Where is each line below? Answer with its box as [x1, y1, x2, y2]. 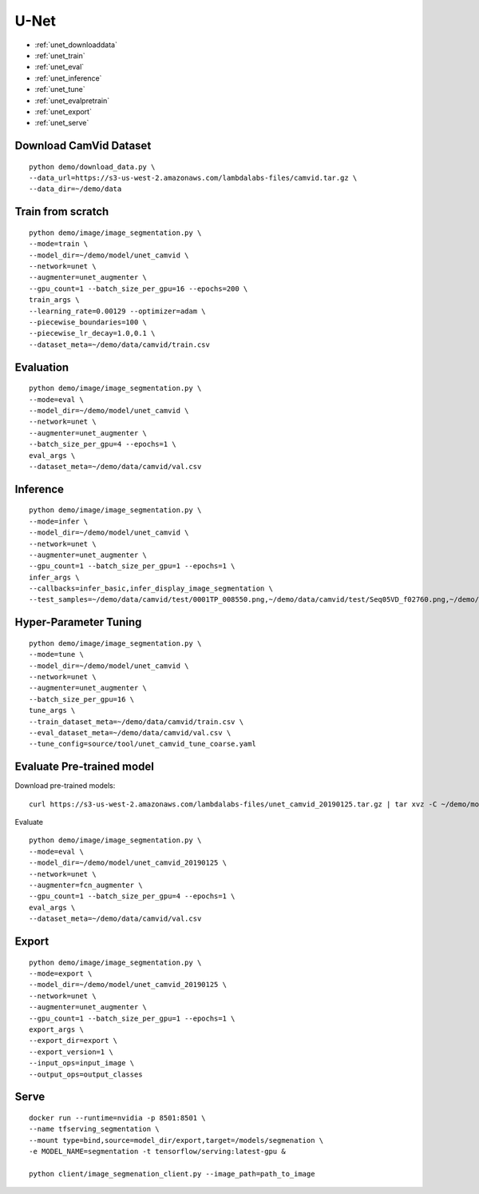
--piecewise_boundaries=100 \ [29, 318, 148, 327]
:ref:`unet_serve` [34, 118, 89, 128]
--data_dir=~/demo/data [29, 185, 122, 193]
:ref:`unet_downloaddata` [34, 40, 117, 50]
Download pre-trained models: [14, 781, 116, 790]
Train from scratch [14, 205, 109, 219]
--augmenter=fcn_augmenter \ [29, 881, 143, 890]
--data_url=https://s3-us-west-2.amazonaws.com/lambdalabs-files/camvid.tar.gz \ [29, 173, 358, 183]
